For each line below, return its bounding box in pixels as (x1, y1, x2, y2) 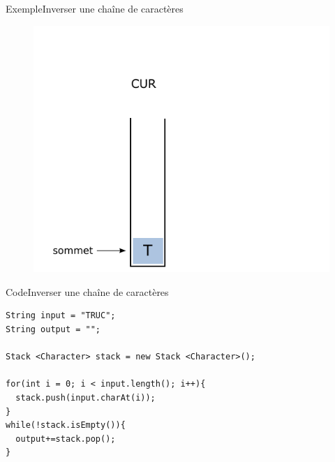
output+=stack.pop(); (15, 433, 116, 444)
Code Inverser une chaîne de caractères (6, 284, 169, 299)
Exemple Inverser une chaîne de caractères (6, 1, 184, 15)
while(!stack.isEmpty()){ (6, 420, 126, 431)
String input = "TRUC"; (6, 311, 116, 321)
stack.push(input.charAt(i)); (15, 392, 156, 403)
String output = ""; (6, 324, 101, 334)
